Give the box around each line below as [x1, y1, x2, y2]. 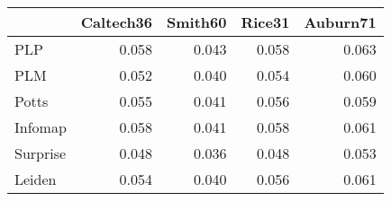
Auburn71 [304, 12, 377, 32]
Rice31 [241, 12, 290, 32]
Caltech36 [80, 12, 153, 32]
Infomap [14, 117, 67, 137]
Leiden [14, 169, 57, 189]
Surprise [14, 143, 67, 163]
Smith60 [167, 12, 227, 32]
